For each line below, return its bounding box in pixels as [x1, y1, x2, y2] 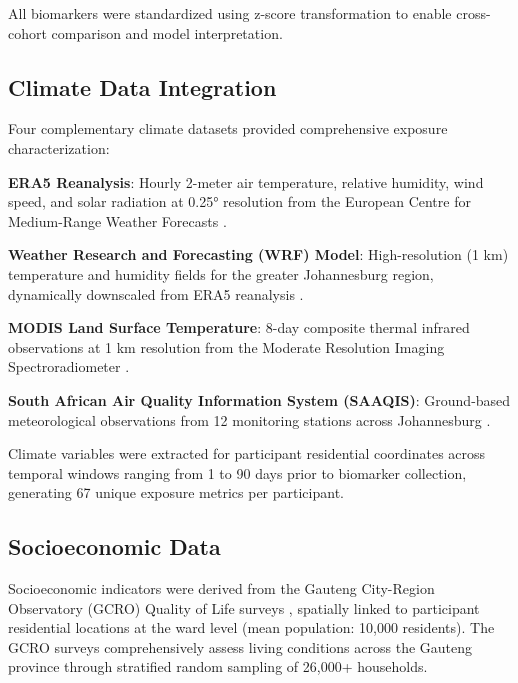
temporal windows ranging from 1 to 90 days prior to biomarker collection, [8, 462, 467, 483]
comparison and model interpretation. [51, 22, 283, 43]
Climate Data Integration [8, 71, 277, 102]
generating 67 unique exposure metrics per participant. [8, 482, 344, 503]
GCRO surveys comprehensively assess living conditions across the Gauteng [8, 636, 473, 657]
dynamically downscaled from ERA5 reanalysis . [8, 283, 304, 304]
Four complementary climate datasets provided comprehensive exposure [8, 118, 448, 139]
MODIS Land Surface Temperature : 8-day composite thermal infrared [8, 317, 470, 338]
